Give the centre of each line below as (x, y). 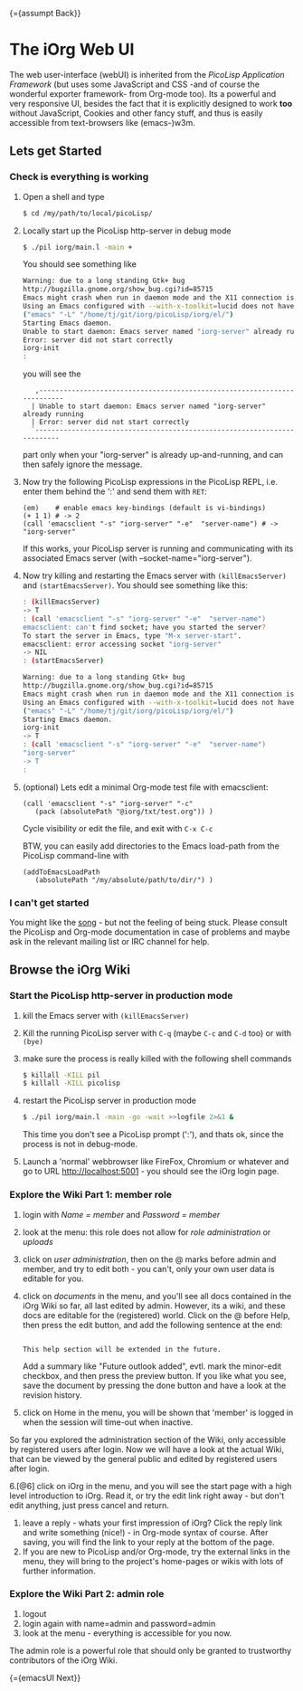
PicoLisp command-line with (76, 855)
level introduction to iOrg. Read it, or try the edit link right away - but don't (147, 1496)
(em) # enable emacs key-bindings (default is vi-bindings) (144, 508)
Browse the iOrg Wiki (70, 970)
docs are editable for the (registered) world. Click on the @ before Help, (156, 1315)
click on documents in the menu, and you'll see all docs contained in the (157, 1296)
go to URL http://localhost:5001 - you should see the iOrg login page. (151, 1172)
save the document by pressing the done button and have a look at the (154, 1385)
